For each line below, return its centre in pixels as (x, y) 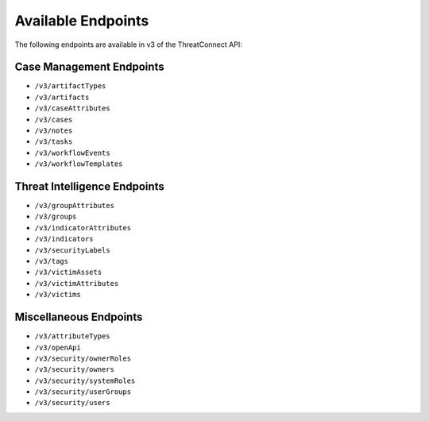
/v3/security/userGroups (83, 392)
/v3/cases (54, 120)
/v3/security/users (72, 403)
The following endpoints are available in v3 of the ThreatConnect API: (128, 44)
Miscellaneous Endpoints (79, 317)
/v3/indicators (64, 239)
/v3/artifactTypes (70, 86)
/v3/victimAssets (68, 272)
